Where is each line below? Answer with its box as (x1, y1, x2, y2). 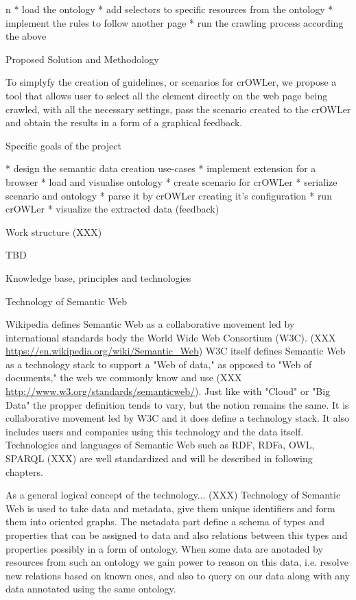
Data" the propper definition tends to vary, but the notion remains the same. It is (5, 397, 349, 411)
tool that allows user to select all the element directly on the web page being (5, 88, 328, 102)
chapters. (5, 464, 43, 479)
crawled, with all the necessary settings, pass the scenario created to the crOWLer (5, 101, 351, 116)
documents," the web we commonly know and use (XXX (5, 370, 242, 385)
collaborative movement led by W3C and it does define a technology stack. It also (5, 411, 350, 425)
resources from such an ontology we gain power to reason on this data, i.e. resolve (5, 555, 348, 569)
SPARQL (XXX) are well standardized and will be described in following (5, 451, 313, 466)
